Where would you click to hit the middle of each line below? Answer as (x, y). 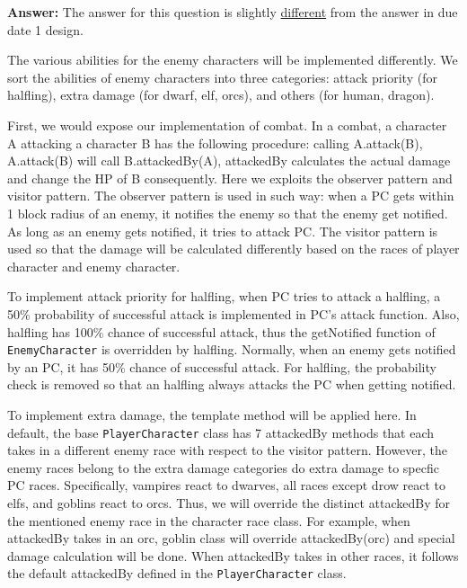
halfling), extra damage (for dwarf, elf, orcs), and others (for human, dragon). (221, 95)
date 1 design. (45, 29)
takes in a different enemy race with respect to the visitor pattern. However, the (228, 450)
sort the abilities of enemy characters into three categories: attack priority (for (222, 77)
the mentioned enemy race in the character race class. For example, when (209, 520)
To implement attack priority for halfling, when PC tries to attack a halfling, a (224, 296)
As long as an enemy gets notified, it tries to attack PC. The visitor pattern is (223, 231)
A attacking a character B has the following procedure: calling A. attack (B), (215, 143)
